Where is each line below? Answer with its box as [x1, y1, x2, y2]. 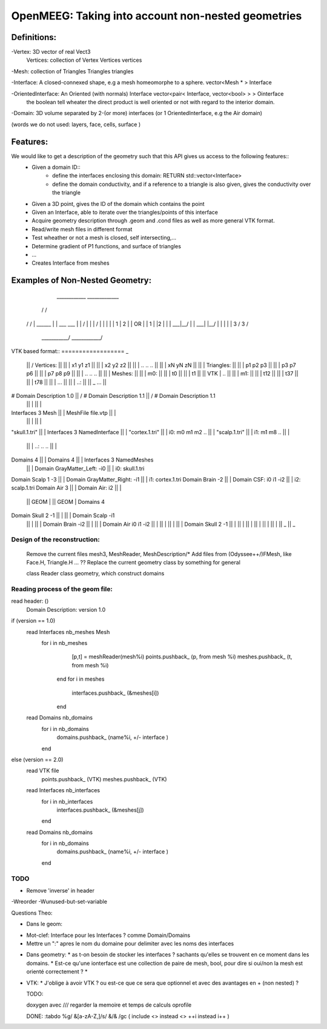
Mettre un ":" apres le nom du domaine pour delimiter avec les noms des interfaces [26, 939, 234, 947]
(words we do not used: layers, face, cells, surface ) [11, 121, 141, 128]
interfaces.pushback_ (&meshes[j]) [56, 806, 145, 813]
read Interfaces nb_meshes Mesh [26, 628, 110, 635]
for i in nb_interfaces [41, 798, 93, 805]
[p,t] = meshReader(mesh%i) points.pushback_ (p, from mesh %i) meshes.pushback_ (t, [71, 653, 292, 660]
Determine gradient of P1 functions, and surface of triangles [31, 242, 182, 250]
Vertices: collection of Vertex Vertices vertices [26, 56, 142, 64]
